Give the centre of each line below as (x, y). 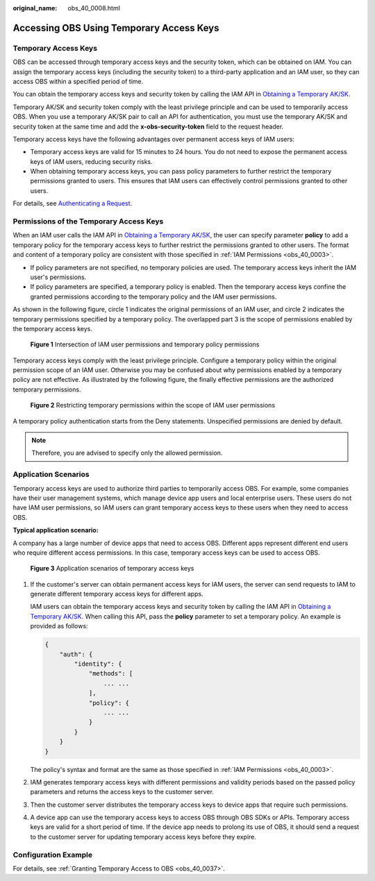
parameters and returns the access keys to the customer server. (122, 792)
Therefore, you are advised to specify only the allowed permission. (127, 453)
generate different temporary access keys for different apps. (117, 594)
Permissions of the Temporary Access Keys (88, 221)
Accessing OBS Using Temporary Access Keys (116, 28)
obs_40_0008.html (94, 8)
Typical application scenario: (56, 530)
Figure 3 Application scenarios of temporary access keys (112, 569)
